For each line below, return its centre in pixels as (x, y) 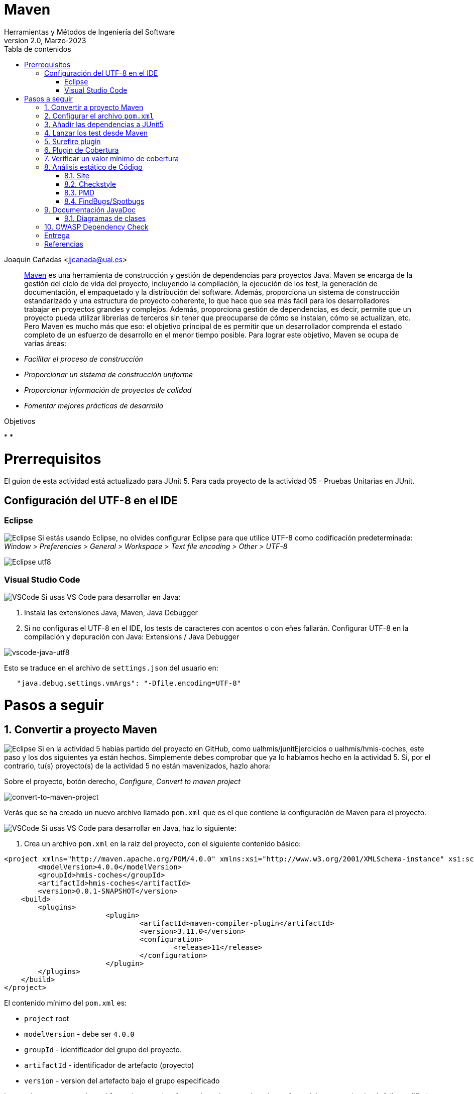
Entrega (57, 235)
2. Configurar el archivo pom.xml (99, 116)
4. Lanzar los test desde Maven (96, 133)
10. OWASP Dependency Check (96, 227)
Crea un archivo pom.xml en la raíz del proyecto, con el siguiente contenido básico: (163, 844)
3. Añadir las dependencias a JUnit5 (104, 124)
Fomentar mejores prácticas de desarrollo (94, 405)
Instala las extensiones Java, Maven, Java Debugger (111, 613)
